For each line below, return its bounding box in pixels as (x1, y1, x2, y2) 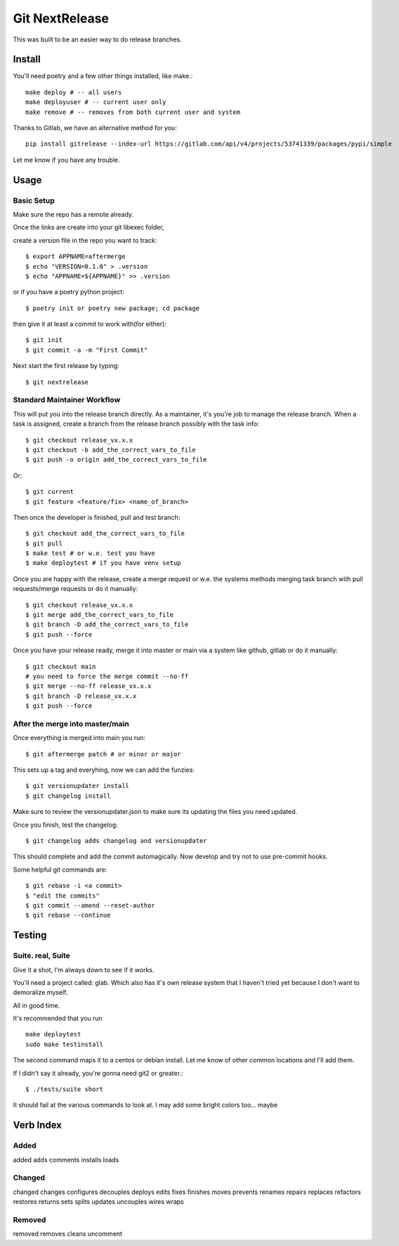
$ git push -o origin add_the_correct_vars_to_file (25, 456, 207, 464)
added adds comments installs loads (13, 1155, 119, 1164)
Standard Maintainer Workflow (13, 395, 121, 405)
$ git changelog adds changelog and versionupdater (25, 837, 207, 845)
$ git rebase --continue (25, 911, 111, 920)
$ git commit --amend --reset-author (25, 901, 156, 909)
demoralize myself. (13, 988, 68, 997)
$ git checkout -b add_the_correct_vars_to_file (25, 445, 196, 454)
